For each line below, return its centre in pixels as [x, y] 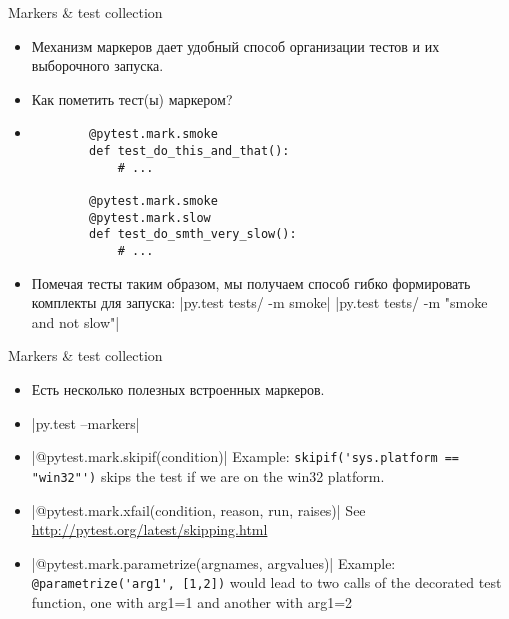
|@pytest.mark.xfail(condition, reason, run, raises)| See [198, 509]
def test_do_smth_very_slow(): [193, 234]
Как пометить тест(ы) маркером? [132, 98]
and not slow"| [75, 321]
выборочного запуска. [97, 65]
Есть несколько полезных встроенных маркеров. [178, 389]
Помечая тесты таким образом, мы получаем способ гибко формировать [251, 282]
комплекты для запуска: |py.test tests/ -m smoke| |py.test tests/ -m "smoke [259, 302]
